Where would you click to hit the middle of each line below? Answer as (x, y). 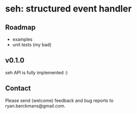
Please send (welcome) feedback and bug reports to (59, 100)
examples (22, 39)
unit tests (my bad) (32, 45)
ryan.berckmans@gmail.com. (35, 105)
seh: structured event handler (68, 9)
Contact (18, 88)
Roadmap (20, 27)
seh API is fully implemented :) (36, 72)
